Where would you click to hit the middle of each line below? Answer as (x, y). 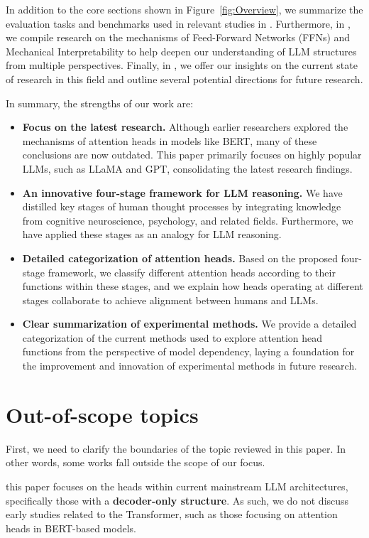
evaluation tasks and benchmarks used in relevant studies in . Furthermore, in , (178, 23)
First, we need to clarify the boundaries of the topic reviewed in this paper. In (176, 448)
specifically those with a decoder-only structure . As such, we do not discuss (177, 500)
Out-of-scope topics (102, 414)
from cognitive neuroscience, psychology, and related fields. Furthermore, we (188, 220)
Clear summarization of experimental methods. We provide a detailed (189, 324)
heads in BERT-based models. (71, 528)
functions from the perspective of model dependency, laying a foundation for (188, 351)
